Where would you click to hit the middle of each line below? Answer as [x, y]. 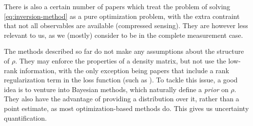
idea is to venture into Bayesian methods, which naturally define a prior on [116, 89]
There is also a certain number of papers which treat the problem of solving [117, 6]
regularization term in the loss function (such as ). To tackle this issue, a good [121, 80]
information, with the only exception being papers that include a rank [124, 70]
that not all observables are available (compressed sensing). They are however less [126, 25]
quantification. [25, 118]
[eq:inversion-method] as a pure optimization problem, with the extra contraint [122, 16]
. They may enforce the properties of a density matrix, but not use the [121, 60]
